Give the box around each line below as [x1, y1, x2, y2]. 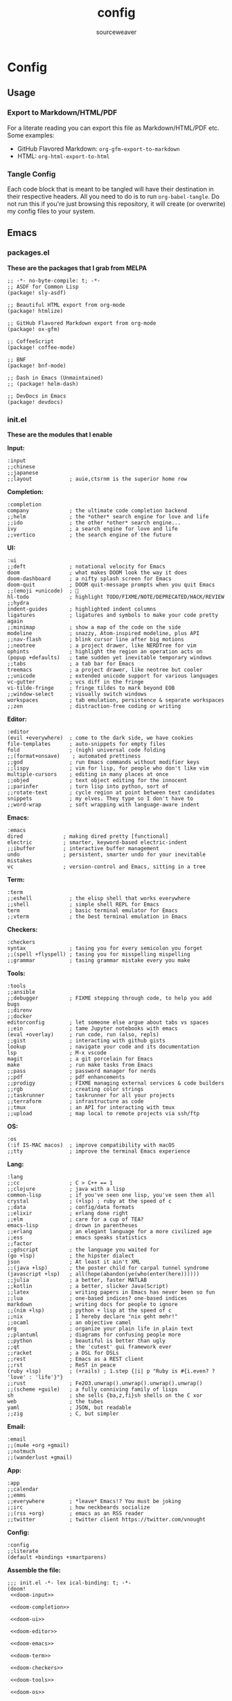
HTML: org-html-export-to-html [17, 151, 110, 160]
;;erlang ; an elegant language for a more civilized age [7, 1228, 213, 1235]
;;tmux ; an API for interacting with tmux [7, 1103, 175, 1111]
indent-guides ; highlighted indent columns [7, 605, 157, 612]
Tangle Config [7, 169, 56, 178]
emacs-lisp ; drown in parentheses [7, 1221, 138, 1229]
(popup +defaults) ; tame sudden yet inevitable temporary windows [7, 654, 213, 661]
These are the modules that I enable [7, 430, 113, 439]
